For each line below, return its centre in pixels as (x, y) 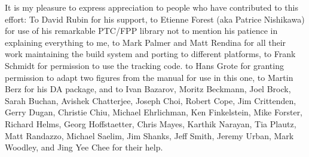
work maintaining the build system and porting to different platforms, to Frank (150, 54)
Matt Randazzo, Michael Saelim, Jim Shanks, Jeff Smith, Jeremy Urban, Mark (149, 135)
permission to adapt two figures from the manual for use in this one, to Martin (149, 77)
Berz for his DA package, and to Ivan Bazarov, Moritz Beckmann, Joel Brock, (148, 89)
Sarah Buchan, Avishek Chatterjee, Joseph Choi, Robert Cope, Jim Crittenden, (151, 100)
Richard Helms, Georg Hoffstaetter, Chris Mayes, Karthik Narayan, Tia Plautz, (151, 123)
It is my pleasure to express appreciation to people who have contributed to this (152, 7)
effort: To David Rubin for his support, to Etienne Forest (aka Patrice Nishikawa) (155, 19)
